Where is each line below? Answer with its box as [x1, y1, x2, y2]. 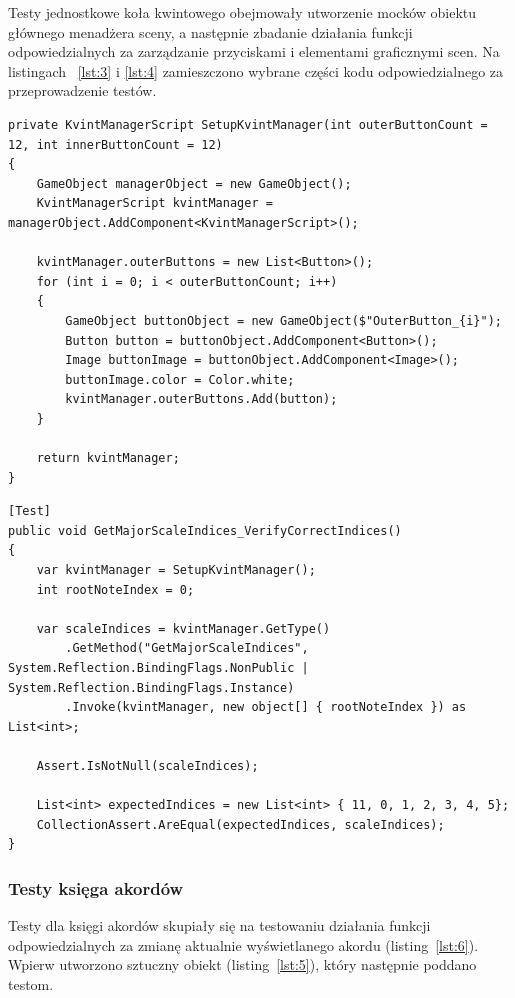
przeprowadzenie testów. [8, 80, 157, 101]
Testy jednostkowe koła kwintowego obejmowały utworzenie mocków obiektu [8, 2, 477, 22]
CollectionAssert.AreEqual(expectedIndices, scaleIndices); [36, 817, 445, 832]
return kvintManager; [36, 451, 180, 466]
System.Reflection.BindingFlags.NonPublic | [8, 661, 309, 675]
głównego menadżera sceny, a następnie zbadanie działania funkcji [8, 21, 413, 42]
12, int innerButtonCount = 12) [8, 137, 223, 152]
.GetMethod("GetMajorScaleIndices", [65, 641, 309, 656]
